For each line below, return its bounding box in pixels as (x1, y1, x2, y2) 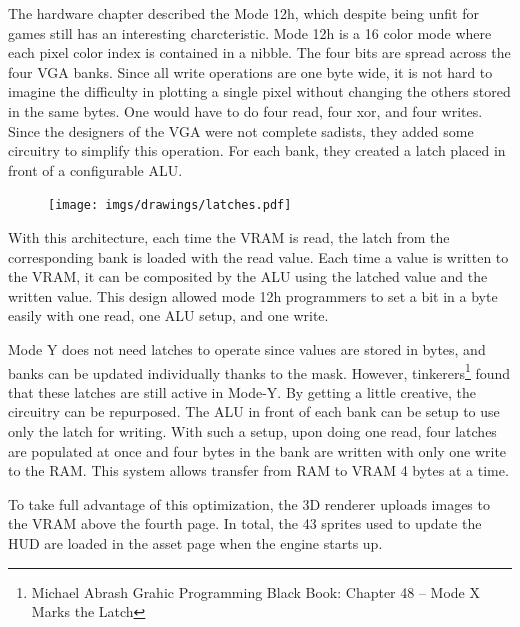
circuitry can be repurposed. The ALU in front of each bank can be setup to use (8, 401, 500, 422)
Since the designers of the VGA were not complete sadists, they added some (8, 120, 474, 141)
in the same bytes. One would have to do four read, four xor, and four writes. (8, 100, 483, 121)
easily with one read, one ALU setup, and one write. (8, 305, 329, 326)
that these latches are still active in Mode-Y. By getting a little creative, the (8, 381, 476, 402)
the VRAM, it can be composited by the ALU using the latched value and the (8, 266, 488, 287)
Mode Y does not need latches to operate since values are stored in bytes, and (8, 338, 486, 359)
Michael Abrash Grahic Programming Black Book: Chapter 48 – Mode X (31, 581, 480, 602)
